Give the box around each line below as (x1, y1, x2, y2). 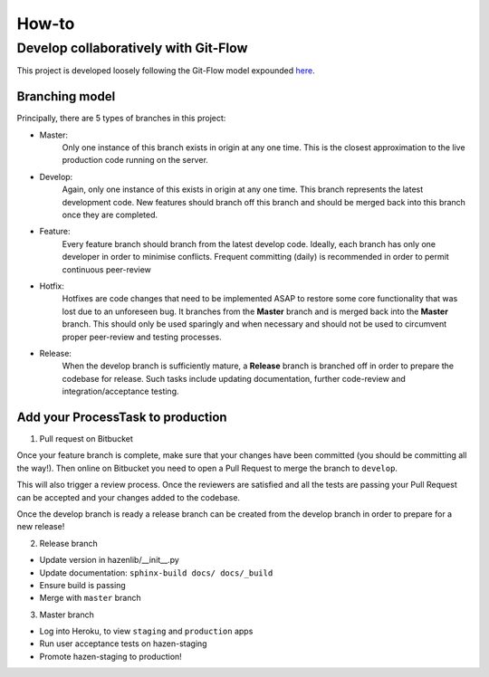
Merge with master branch (39, 593, 141, 604)
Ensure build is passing (39, 579, 126, 590)
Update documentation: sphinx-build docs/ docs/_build (39, 567, 273, 578)
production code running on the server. (62, 155, 208, 166)
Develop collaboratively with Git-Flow (16, 40, 248, 56)
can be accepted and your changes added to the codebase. (16, 491, 240, 502)
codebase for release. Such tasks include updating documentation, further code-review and (62, 373, 407, 384)
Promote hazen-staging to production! (39, 651, 183, 662)
